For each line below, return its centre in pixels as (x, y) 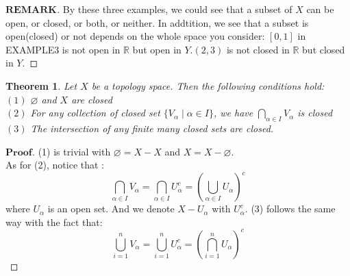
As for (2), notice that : (55, 165)
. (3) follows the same (290, 209)
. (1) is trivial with (71, 151)
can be (320, 9)
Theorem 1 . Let (41, 85)
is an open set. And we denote (111, 209)
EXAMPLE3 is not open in (63, 49)
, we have (233, 113)
